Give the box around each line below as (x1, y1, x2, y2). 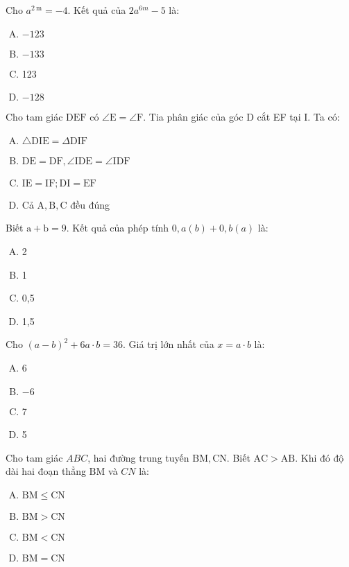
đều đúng (70, 197, 110, 211)
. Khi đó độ (295, 450, 344, 464)
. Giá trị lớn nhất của (123, 337, 214, 351)
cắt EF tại (257, 110, 301, 124)
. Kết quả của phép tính (66, 220, 169, 235)
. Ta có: (307, 110, 340, 124)
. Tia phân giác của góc (143, 110, 244, 124)
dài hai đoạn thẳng (6, 464, 86, 478)
